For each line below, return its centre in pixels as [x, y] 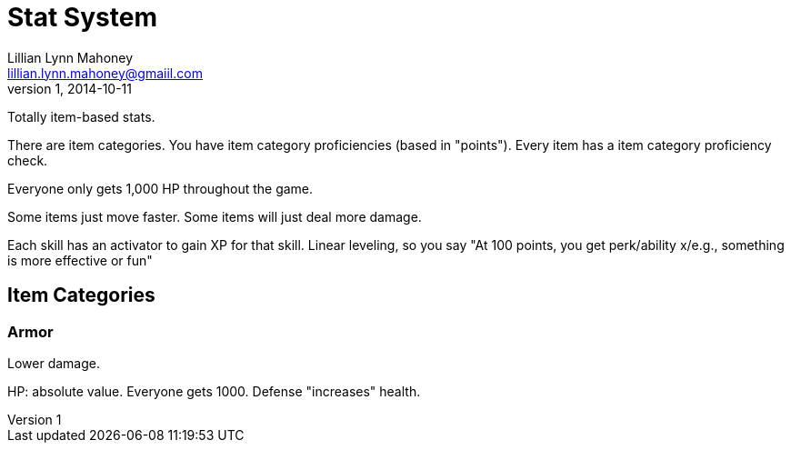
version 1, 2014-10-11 [70, 88]
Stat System [82, 17]
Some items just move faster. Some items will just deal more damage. [215, 216]
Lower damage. [54, 363]
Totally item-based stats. [81, 116]
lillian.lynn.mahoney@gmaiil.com [105, 73]
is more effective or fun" [80, 260]
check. [28, 160]
